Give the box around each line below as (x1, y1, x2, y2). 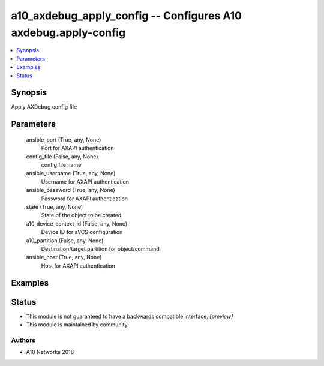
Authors (11, 336, 36, 344)
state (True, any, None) (26, 203, 83, 210)
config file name (41, 161, 82, 168)
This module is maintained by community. (26, 321, 129, 328)
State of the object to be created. (41, 212, 123, 219)
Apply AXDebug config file (11, 103, 77, 110)
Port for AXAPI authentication (41, 145, 114, 152)
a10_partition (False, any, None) (26, 237, 104, 244)
